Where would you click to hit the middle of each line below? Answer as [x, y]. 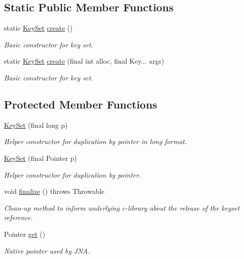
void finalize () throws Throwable [54, 191]
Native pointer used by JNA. [47, 250]
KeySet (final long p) [36, 125]
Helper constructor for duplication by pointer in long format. [96, 141]
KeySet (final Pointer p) [41, 158]
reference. [19, 217]
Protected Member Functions [81, 104]
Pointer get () [25, 234]
